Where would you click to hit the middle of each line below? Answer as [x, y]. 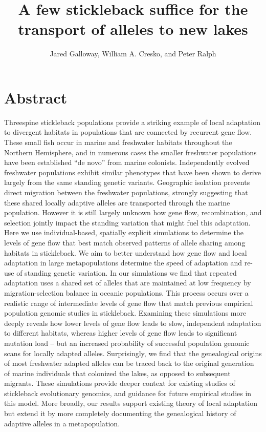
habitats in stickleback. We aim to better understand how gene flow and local [126, 252]
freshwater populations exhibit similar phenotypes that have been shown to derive [132, 172]
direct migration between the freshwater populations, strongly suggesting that [126, 192]
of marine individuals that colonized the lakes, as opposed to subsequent [117, 373]
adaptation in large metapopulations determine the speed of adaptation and [123, 263]
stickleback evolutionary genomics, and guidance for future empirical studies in [128, 393]
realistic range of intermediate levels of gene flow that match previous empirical [129, 303]
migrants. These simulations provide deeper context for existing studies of [120, 383]
